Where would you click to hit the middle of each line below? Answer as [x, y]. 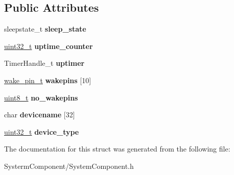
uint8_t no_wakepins [41, 97]
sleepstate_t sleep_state [45, 29]
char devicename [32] [40, 115]
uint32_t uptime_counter [49, 46]
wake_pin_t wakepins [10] [48, 80]
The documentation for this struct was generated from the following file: [117, 149]
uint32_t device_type [42, 131]
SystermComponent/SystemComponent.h [69, 166]
